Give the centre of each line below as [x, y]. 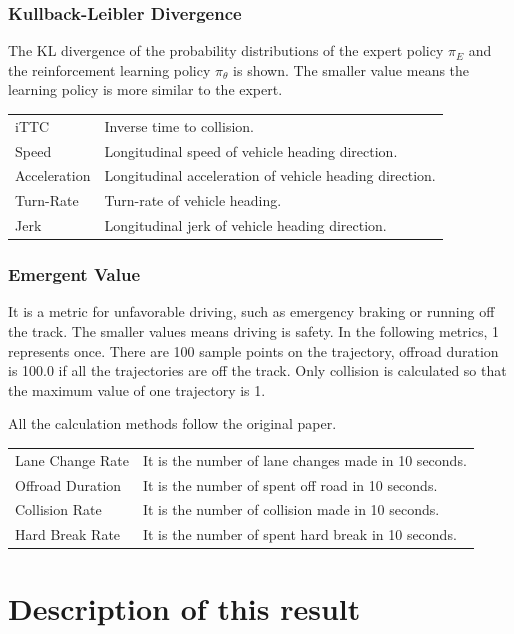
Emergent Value [74, 274]
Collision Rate [58, 509]
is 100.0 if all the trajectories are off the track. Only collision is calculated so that [257, 370]
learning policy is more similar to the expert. [145, 89]
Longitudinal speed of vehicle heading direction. [251, 150]
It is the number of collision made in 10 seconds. [291, 509]
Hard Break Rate [68, 534]
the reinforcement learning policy [109, 69]
